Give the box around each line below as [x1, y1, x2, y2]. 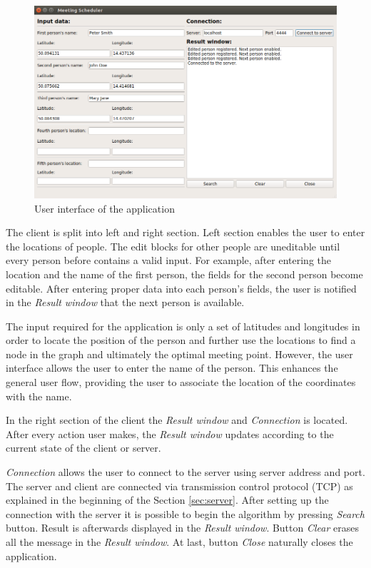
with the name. [6, 388, 72, 403]
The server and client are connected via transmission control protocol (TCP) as [6, 478, 353, 493]
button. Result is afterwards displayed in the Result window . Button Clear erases [6, 520, 359, 535]
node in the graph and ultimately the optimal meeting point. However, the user [6, 346, 353, 361]
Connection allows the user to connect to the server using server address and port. [6, 465, 365, 480]
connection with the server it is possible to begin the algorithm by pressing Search [6, 506, 365, 521]
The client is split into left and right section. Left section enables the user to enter [6, 225, 365, 240]
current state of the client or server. [6, 440, 161, 455]
